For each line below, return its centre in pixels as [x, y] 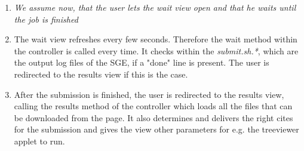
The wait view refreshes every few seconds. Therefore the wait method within [156, 39]
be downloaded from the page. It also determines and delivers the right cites [153, 117]
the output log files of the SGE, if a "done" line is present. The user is [142, 62]
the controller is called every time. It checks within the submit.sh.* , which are [156, 50]
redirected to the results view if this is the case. [101, 74]
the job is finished [46, 19]
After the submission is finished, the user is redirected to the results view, [149, 94]
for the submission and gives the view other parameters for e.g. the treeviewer [156, 129]
